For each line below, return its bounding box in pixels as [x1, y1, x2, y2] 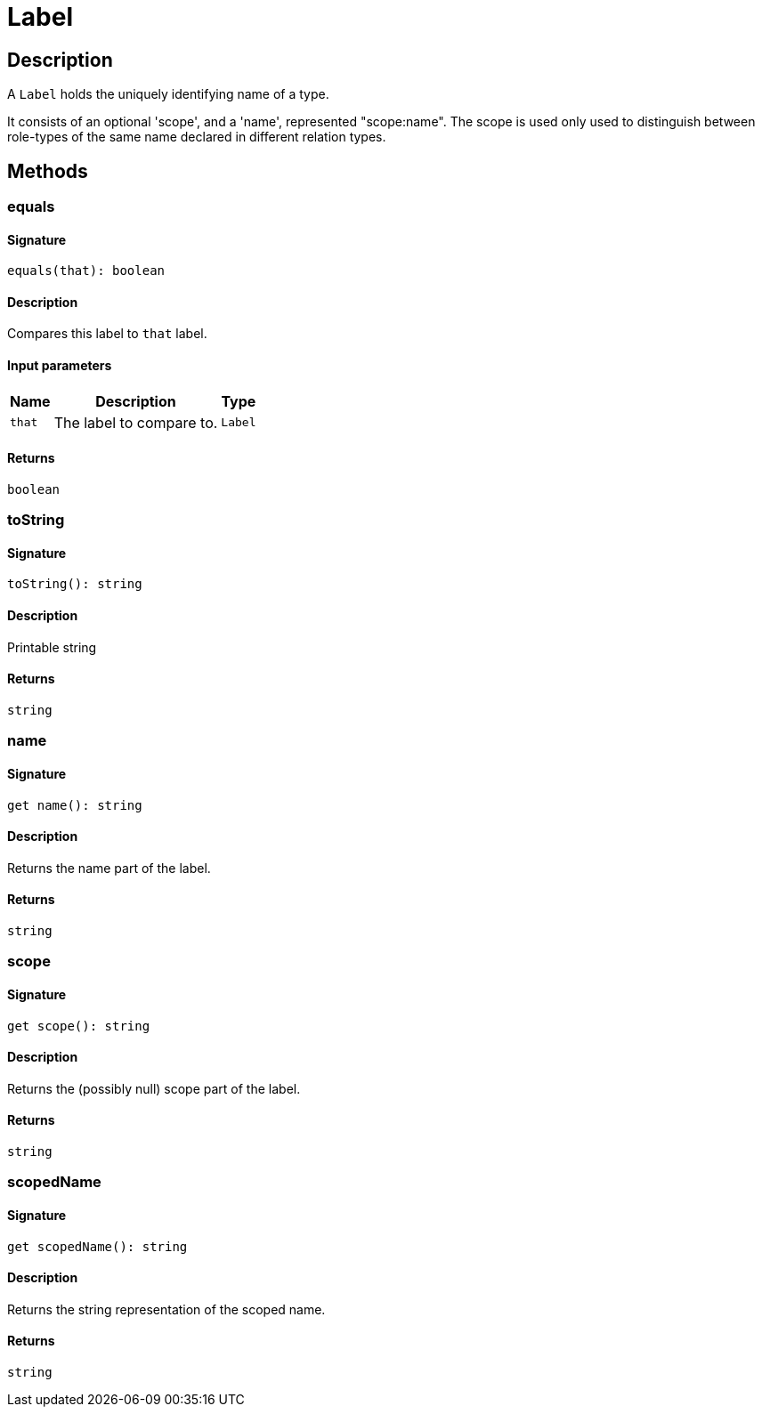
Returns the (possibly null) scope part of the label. [7, 1080, 301, 1096]
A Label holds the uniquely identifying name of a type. [7, 86, 329, 102]
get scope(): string [7, 1018, 150, 1033]
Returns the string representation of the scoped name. [7, 1301, 326, 1317]
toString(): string [7, 577, 142, 592]
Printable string [7, 639, 97, 655]
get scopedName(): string [7, 1239, 188, 1254]
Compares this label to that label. [7, 326, 207, 342]
